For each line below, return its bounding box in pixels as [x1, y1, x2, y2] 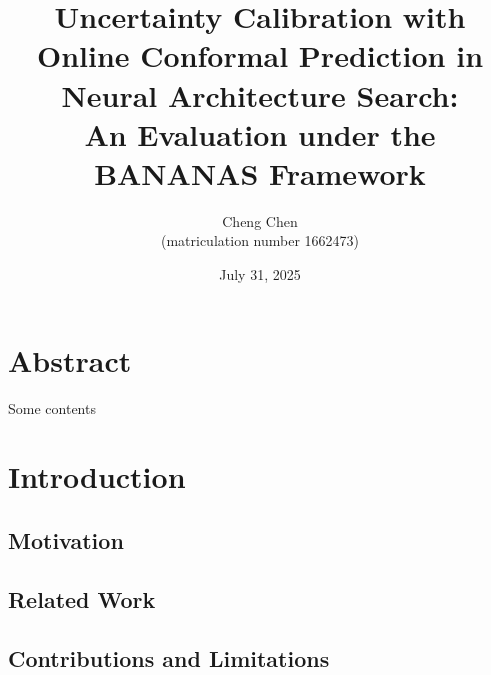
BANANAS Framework [94, 152, 426, 193]
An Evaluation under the [84, 113, 436, 154]
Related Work [8, 583, 156, 614]
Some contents [8, 397, 96, 418]
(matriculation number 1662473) [160, 230, 360, 251]
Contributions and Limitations [8, 642, 330, 673]
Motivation [8, 524, 124, 555]
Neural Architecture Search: [61, 74, 459, 115]
